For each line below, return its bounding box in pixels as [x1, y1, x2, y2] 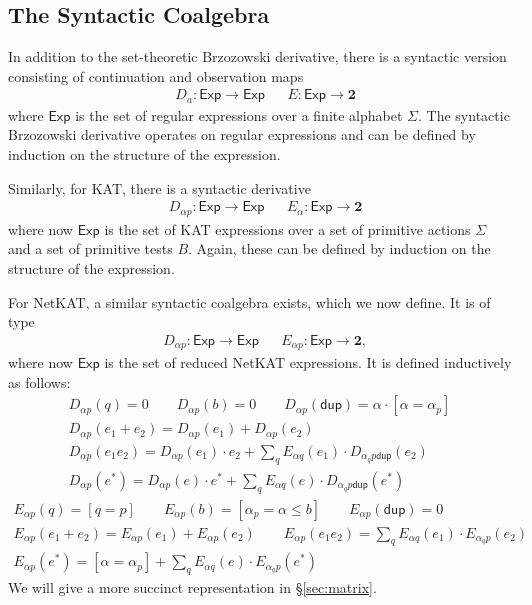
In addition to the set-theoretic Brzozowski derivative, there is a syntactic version [8, 46, 507, 67]
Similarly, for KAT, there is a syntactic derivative [8, 177, 311, 198]
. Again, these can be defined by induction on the [188, 238, 491, 259]
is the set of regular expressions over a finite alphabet [75, 104, 403, 125]
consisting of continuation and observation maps [8, 65, 304, 86]
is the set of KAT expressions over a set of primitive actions [104, 218, 471, 239]
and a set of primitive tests [8, 238, 173, 259]
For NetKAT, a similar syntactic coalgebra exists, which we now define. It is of [8, 291, 491, 312]
